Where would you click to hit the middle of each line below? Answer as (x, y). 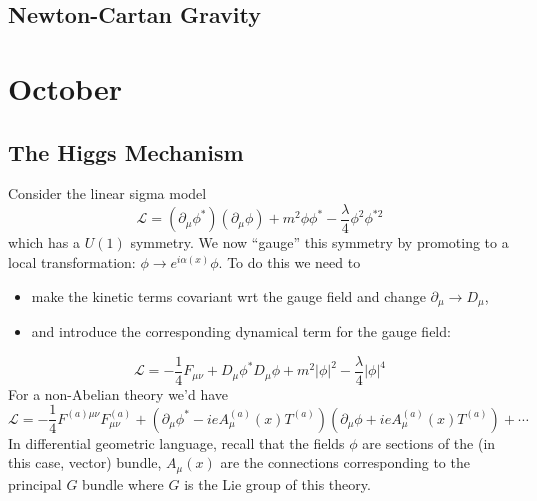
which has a (44, 242)
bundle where (123, 483)
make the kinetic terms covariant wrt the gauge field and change (228, 295)
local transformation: (72, 262)
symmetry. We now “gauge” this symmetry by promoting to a (319, 242)
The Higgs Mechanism (126, 151)
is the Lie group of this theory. (277, 483)
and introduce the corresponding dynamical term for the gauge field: (241, 331)
